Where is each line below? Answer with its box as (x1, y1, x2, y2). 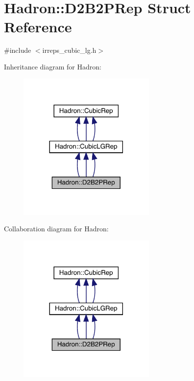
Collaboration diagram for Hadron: (4, 224, 109, 234)
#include (4, 45, 31, 55)
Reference (4, 17, 72, 37)
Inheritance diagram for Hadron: (4, 61, 101, 71)
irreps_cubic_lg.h (42, 45, 97, 55)
